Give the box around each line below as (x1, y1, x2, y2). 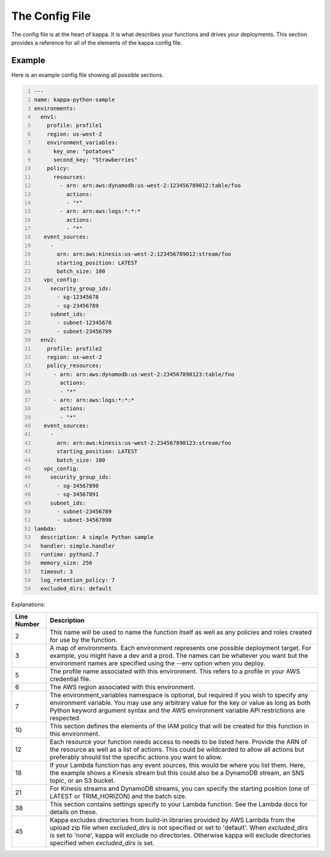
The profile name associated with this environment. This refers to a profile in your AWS (50, 667, 300, 676)
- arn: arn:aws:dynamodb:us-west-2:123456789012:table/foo (59, 182, 242, 189)
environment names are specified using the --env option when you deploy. (50, 659, 266, 668)
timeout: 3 (40, 568, 74, 575)
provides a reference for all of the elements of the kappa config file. (11, 39, 183, 46)
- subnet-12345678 (56, 319, 112, 326)
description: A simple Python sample (40, 534, 154, 541)
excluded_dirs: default (40, 585, 112, 592)
